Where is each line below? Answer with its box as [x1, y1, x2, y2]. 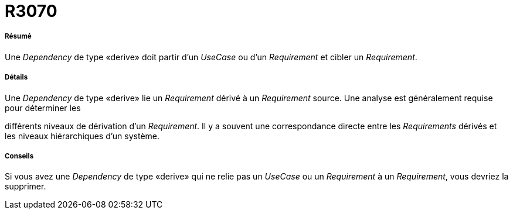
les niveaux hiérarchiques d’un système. [5, 130, 160, 141]
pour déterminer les [5, 102, 81, 113]
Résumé [5, 32, 32, 41]
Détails [5, 73, 28, 82]
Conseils [5, 151, 34, 160]
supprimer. [5, 181, 46, 192]
